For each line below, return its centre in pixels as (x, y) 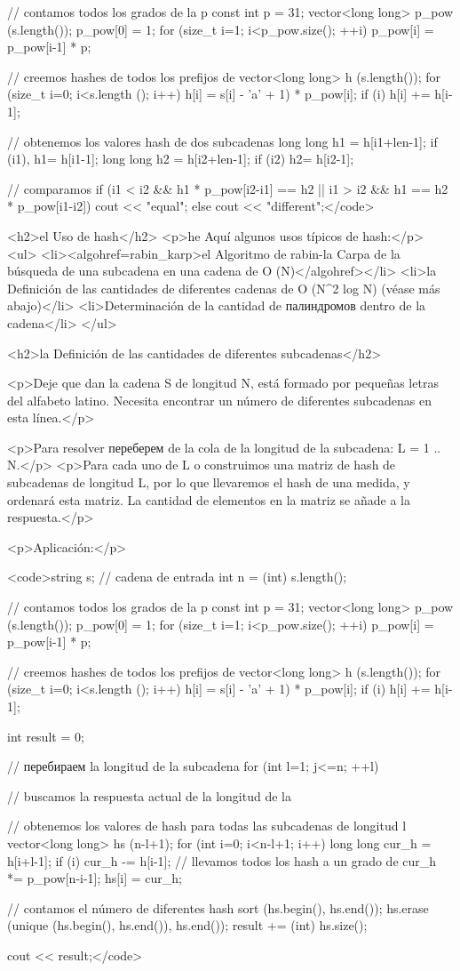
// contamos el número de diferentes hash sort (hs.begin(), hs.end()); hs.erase (218, 907)
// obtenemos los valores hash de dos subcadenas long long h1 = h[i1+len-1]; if (222, 141)
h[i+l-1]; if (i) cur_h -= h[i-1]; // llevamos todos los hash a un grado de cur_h (222, 860)
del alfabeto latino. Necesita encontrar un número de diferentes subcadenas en (220, 400)
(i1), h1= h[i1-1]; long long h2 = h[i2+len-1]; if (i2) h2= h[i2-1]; (181, 159)
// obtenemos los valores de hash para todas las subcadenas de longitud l (207, 826)
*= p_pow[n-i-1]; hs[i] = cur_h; (95, 878)
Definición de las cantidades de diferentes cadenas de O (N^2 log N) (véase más (224, 288)
